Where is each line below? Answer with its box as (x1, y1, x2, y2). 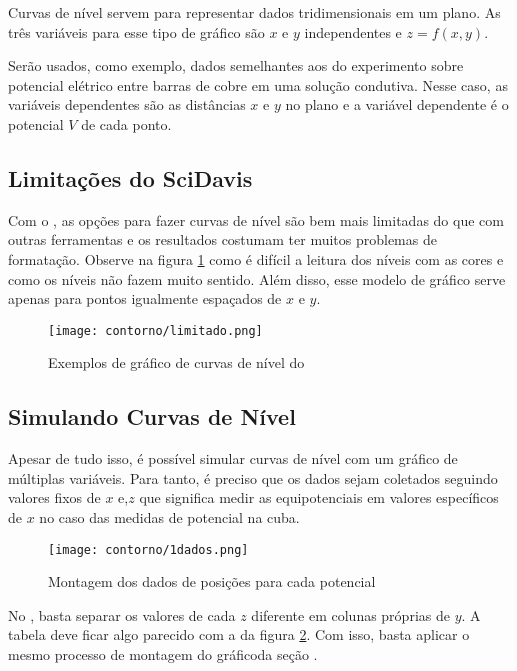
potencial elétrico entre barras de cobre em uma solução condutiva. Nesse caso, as (8, 74, 508, 95)
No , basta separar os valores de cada (8, 604, 236, 625)
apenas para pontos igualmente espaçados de (8, 288, 282, 309)
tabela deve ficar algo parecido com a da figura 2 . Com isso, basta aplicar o (8, 624, 470, 645)
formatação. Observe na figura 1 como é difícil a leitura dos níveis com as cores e (8, 248, 504, 269)
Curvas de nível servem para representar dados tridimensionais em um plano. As (8, 2, 501, 22)
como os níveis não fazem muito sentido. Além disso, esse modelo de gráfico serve (8, 268, 506, 289)
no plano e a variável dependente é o (285, 94, 509, 115)
